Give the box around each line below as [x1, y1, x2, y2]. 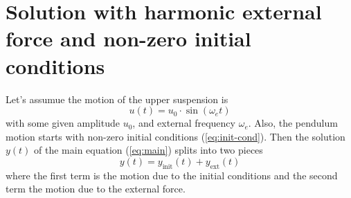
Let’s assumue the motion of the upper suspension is [6, 91, 228, 106]
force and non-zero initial [6, 24, 251, 53]
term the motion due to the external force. [6, 181, 186, 196]
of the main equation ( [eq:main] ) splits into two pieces [34, 143, 263, 157]
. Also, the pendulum [248, 116, 338, 130]
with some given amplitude [6, 116, 120, 130]
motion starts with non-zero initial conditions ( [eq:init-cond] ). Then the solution [6, 129, 345, 143]
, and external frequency [132, 116, 235, 130]
